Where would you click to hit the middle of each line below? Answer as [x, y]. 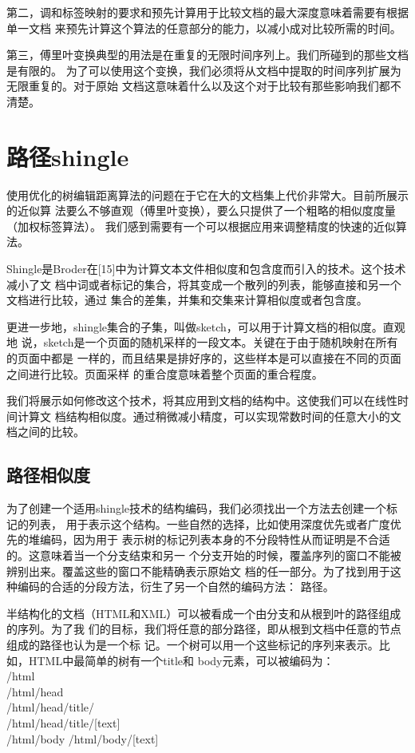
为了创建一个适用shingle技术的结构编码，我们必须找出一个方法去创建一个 [197, 508]
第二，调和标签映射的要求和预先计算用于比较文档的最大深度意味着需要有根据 [207, 12]
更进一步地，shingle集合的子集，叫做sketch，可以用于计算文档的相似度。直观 [206, 326]
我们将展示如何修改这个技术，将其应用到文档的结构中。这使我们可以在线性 [202, 400]
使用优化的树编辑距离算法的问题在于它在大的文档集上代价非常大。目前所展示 [207, 194]
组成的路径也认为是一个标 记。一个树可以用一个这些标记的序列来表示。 [193, 644]
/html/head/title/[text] [63, 722]
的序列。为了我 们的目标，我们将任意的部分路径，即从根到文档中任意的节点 [204, 629]
